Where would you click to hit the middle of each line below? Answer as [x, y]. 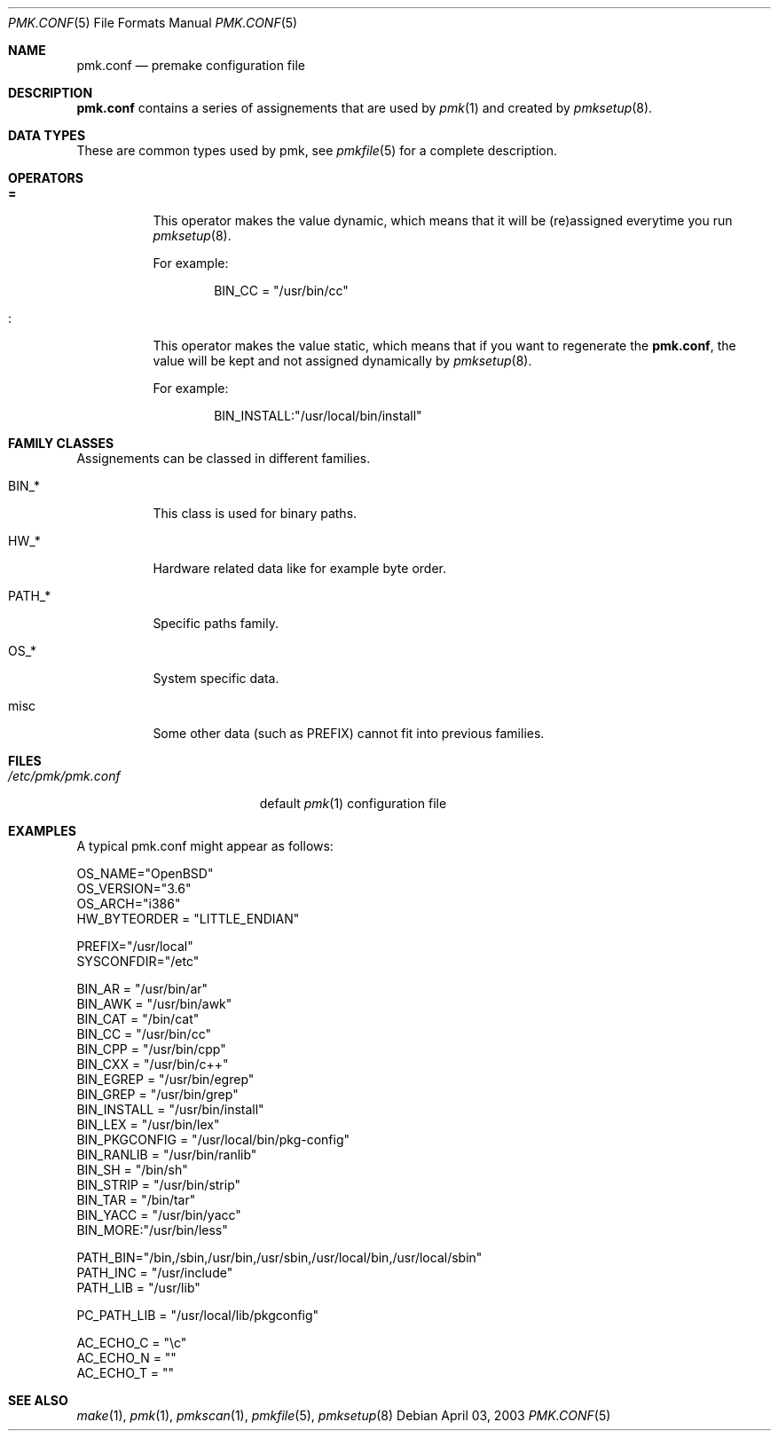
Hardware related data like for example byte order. [299, 568]
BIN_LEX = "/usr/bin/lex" [148, 1124]
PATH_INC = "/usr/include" [155, 1273]
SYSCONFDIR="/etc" [138, 961]
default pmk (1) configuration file [353, 803]
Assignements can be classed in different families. [224, 458]
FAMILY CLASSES [61, 443]
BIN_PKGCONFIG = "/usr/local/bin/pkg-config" [213, 1139]
